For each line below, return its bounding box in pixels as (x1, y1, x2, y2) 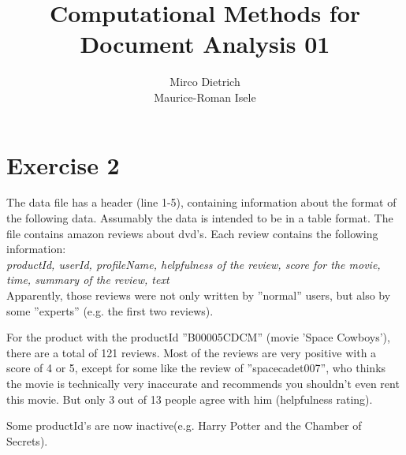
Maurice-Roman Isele (154, 88, 256, 105)
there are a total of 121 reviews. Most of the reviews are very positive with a (6, 344, 377, 360)
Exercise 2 (6, 148, 120, 181)
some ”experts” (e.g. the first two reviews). (6, 302, 214, 319)
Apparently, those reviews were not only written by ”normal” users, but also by (6, 287, 391, 303)
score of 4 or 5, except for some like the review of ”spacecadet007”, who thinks (6, 360, 386, 376)
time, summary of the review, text (6, 271, 169, 288)
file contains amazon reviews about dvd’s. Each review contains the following (6, 225, 378, 241)
